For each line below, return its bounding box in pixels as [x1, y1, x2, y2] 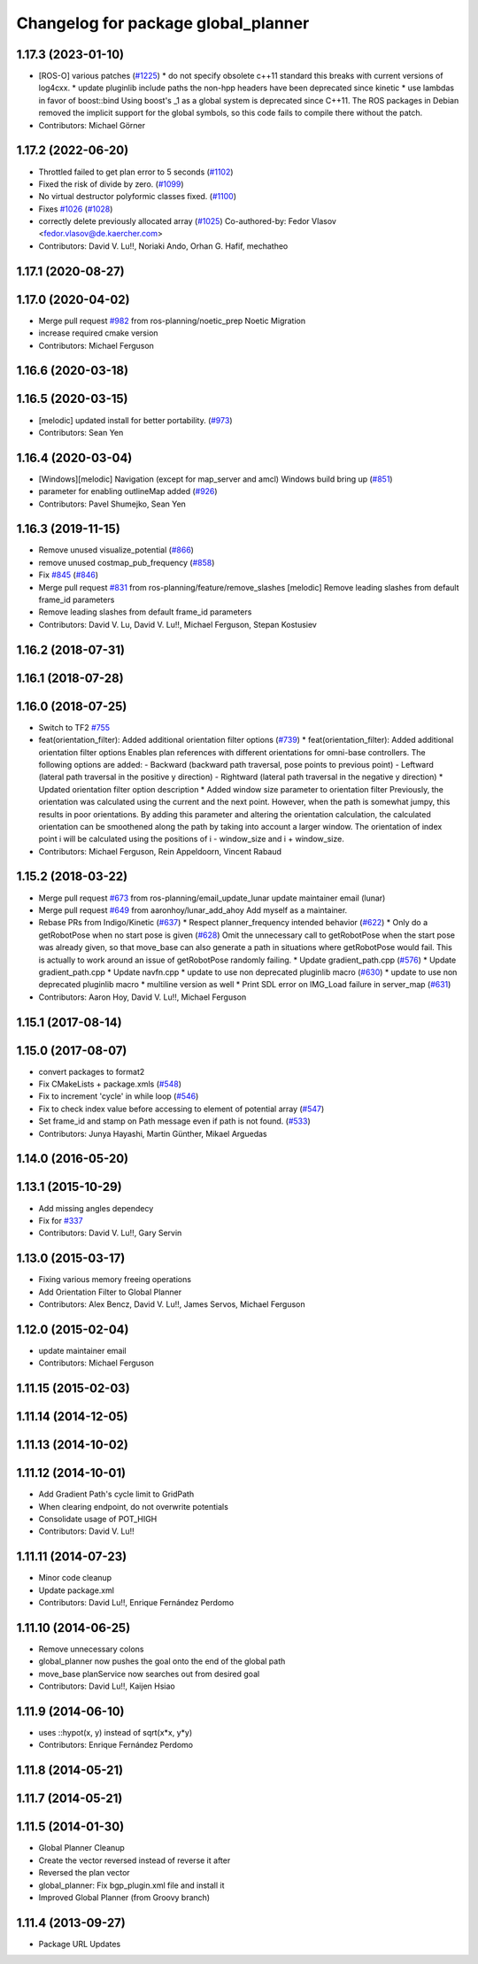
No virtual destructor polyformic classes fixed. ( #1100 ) [38, 191, 236, 202]
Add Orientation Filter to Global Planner [38, 1287, 181, 1297]
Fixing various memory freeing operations [38, 1274, 192, 1285]
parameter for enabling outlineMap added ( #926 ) [38, 486, 218, 497]
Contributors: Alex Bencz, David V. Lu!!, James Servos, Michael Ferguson [38, 1298, 305, 1310]
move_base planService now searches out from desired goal [38, 1668, 260, 1679]
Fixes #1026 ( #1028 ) [38, 204, 113, 214]
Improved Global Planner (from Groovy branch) [38, 1891, 211, 1903]
